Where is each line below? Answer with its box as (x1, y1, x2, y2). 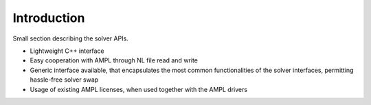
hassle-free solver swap (30, 75, 99, 84)
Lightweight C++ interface (30, 47, 104, 55)
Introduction (12, 10, 85, 25)
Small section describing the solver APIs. (12, 34, 128, 43)
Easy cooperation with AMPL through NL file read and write (30, 56, 199, 65)
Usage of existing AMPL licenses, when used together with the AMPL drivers (30, 85, 247, 93)
